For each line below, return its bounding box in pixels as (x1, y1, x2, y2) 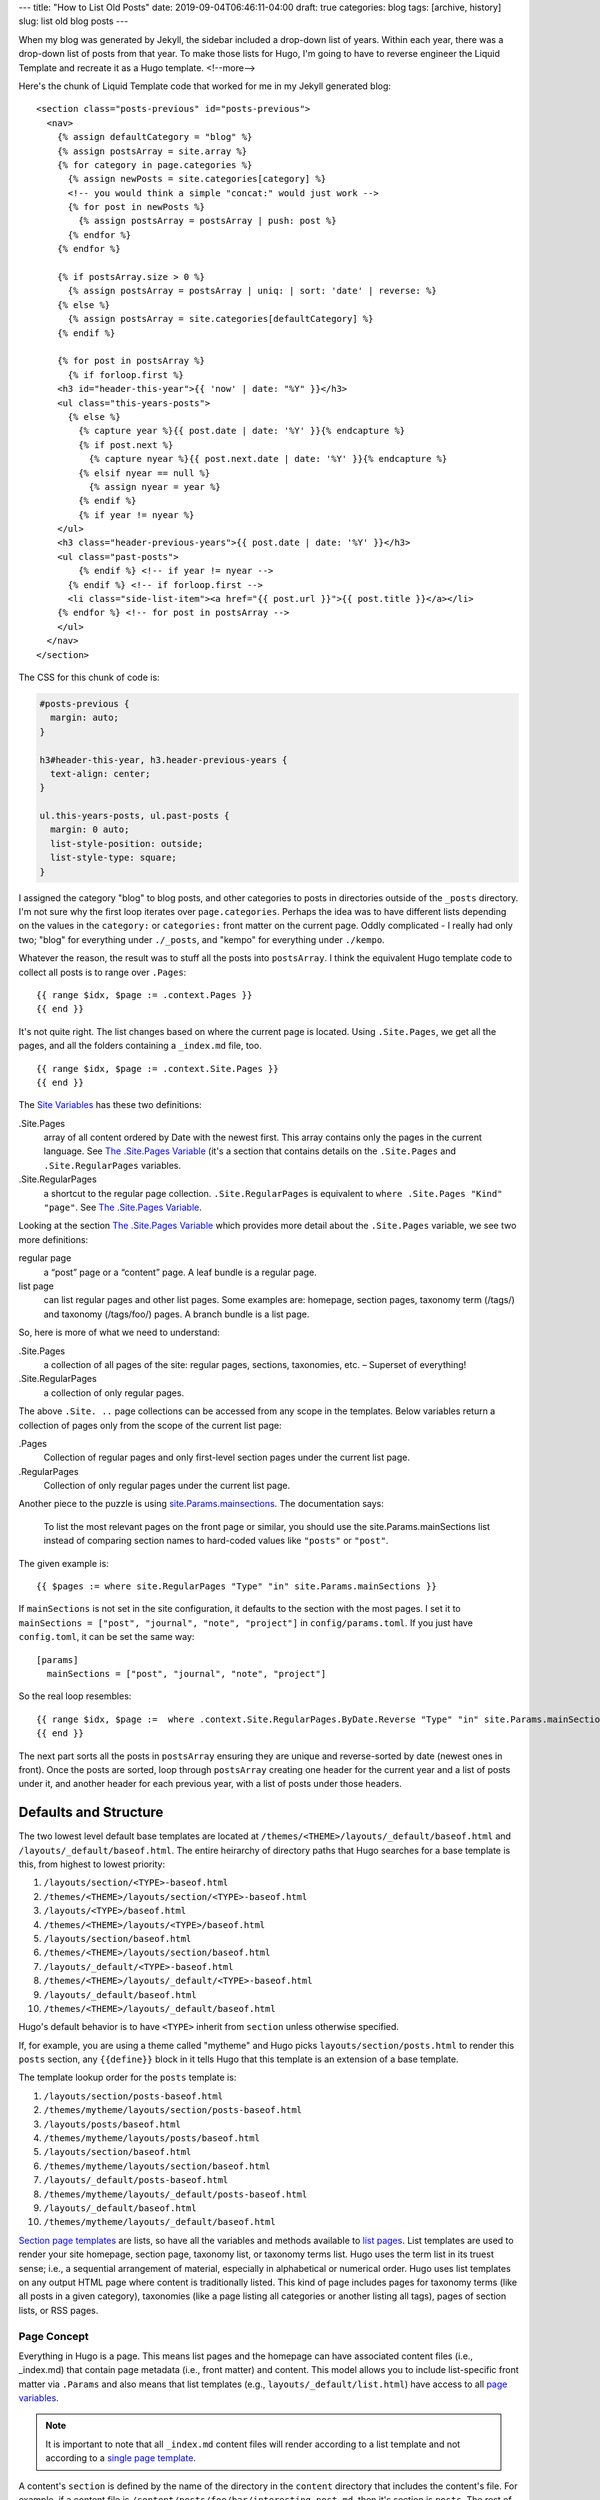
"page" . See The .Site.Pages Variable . (43, 1201, 202, 1214)
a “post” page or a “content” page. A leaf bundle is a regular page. (43, 1266, 317, 1278)
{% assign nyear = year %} (88, 481, 222, 492)
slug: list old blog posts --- (18, 15, 129, 27)
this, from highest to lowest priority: (18, 1858, 165, 1870)
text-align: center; (50, 768, 151, 779)
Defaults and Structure (18, 1804, 164, 1821)
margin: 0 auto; (50, 824, 130, 835)
